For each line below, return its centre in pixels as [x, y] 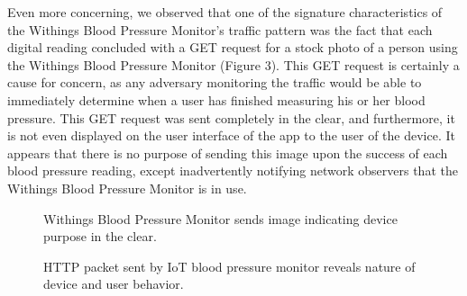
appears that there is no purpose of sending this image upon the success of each [228, 152]
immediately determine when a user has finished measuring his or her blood [216, 99]
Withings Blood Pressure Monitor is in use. [127, 188]
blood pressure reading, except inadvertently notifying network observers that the [233, 170]
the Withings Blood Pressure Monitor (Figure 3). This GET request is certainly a [233, 64]
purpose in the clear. [100, 236]
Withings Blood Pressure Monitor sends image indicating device [220, 218]
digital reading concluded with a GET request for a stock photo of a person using [233, 47]
